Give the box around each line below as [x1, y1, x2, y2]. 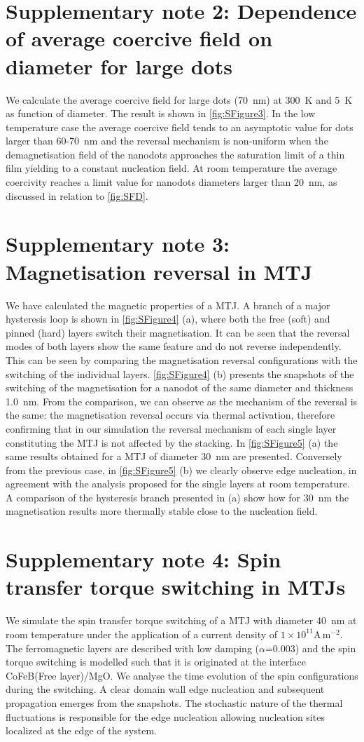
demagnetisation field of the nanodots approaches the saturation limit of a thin [6, 147, 345, 161]
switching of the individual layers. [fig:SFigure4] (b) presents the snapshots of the [6, 366, 354, 381]
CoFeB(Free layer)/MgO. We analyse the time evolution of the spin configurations [6, 668, 358, 682]
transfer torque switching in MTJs [6, 572, 346, 601]
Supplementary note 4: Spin [6, 545, 281, 574]
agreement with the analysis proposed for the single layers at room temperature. [6, 476, 350, 491]
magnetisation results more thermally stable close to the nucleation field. [6, 504, 318, 518]
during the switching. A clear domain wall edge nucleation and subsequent [6, 682, 325, 696]
